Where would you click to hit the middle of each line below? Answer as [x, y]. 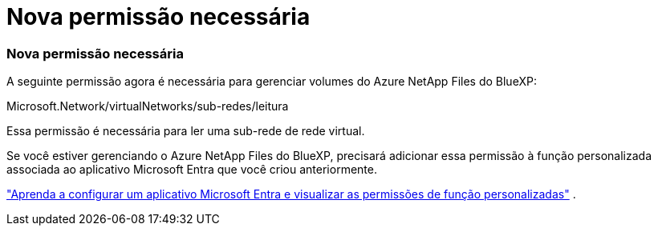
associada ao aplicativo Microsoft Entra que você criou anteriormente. [192, 170]
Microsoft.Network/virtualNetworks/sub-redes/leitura [148, 106]
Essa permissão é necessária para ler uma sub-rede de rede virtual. [186, 131]
